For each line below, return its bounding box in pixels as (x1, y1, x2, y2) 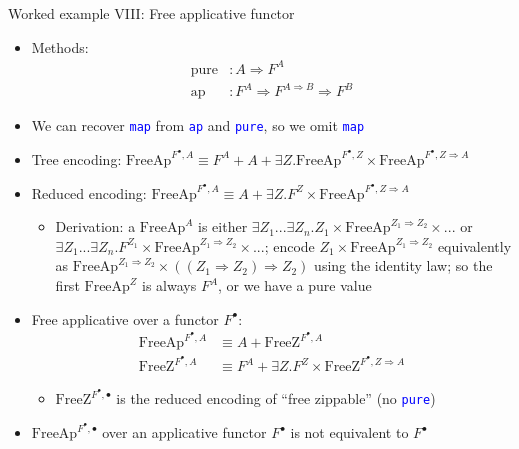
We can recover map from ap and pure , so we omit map (31, 115, 365, 136)
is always (142, 275, 197, 295)
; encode (264, 235, 315, 256)
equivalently (437, 235, 512, 256)
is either (198, 216, 248, 237)
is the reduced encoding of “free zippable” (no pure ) (116, 388, 436, 409)
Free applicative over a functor (31, 308, 219, 329)
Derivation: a (55, 216, 136, 237)
